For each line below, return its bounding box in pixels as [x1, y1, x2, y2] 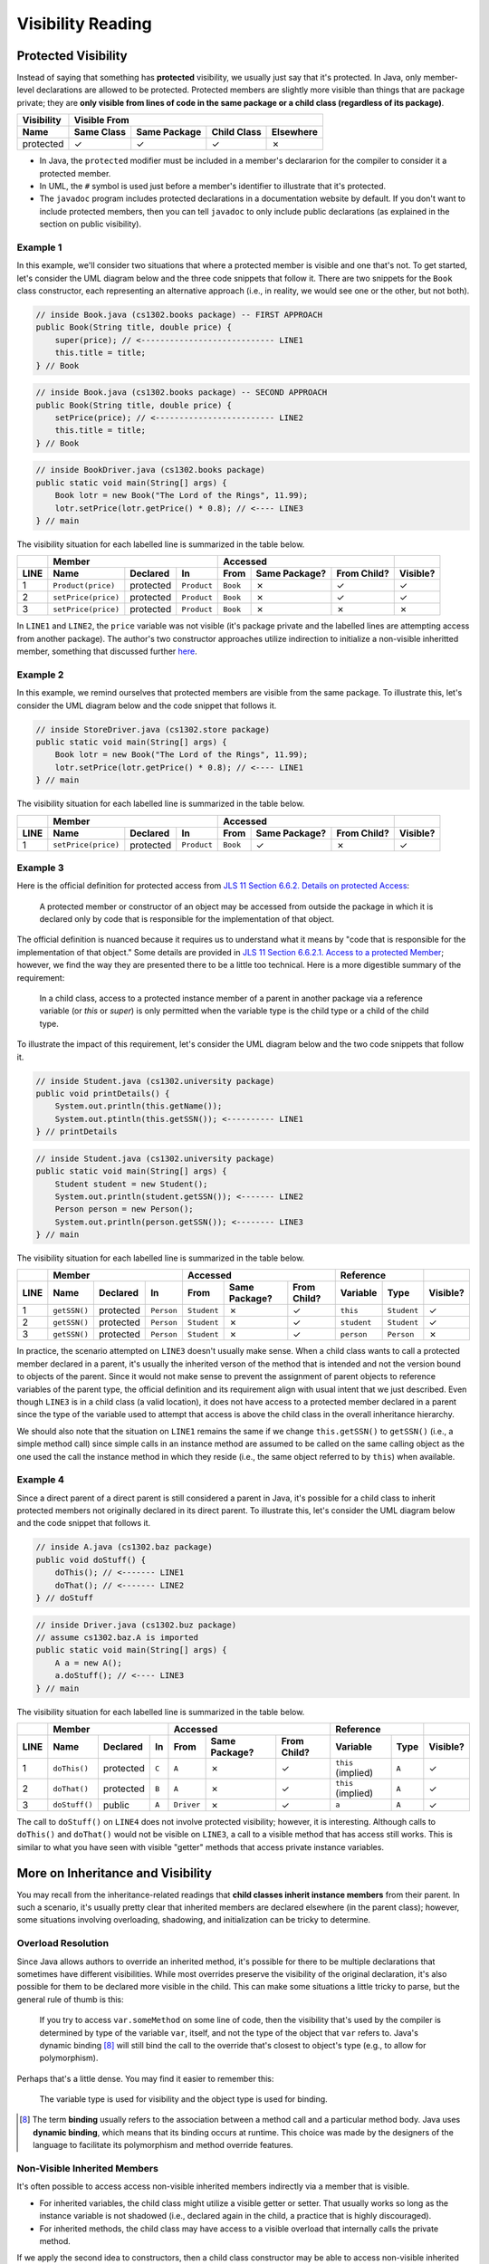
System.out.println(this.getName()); [54, 1101, 223, 1111]
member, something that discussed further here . [16, 646, 198, 657]
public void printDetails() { [35, 1088, 170, 1098]
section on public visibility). [39, 218, 142, 230]
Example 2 [16, 668, 64, 681]
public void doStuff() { [35, 1554, 147, 1565]
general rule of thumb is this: [16, 1993, 124, 2005]
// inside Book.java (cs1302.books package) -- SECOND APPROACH [35, 388, 328, 398]
